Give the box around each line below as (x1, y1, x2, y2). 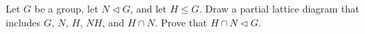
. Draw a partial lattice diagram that (198, 1, 359, 15)
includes (6, 15, 41, 29)
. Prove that (155, 15, 208, 29)
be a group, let (34, 1, 99, 15)
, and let (130, 1, 167, 15)
